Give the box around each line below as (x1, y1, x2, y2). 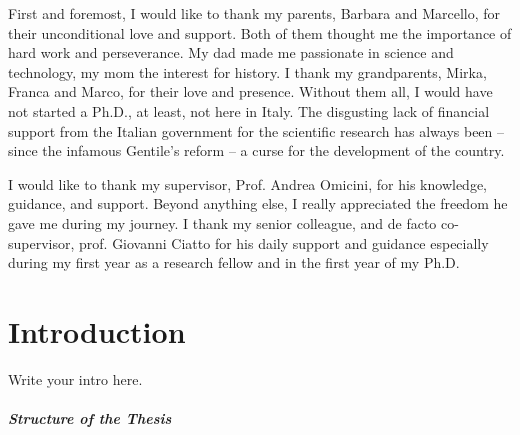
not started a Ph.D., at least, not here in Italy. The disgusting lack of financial (8, 100, 490, 121)
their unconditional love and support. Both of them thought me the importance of (8, 22, 512, 43)
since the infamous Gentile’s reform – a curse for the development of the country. (8, 140, 505, 161)
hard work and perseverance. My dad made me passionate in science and (8, 42, 454, 63)
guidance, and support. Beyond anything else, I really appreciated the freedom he (8, 193, 508, 214)
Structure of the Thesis (8, 408, 172, 429)
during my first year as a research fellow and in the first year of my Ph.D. (8, 252, 460, 273)
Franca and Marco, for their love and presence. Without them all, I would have (8, 81, 493, 102)
